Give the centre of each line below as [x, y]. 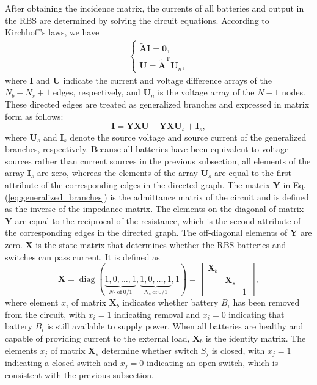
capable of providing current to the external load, [97, 338]
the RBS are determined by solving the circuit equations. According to [137, 20]
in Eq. [294, 184]
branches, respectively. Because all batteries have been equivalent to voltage [147, 149]
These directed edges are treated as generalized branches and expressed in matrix [157, 104]
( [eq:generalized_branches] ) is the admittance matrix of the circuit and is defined [157, 196]
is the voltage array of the [206, 92]
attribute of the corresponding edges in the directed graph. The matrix [138, 184]
